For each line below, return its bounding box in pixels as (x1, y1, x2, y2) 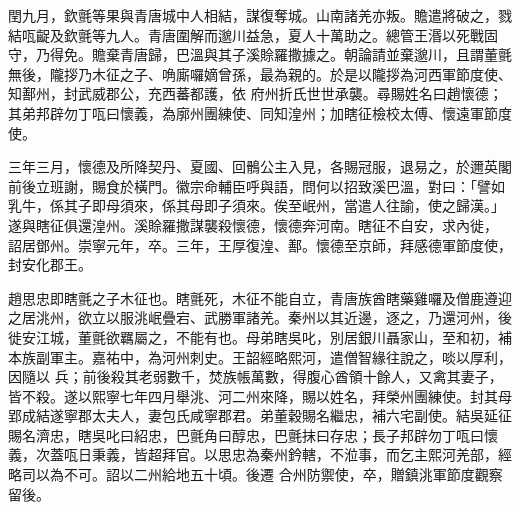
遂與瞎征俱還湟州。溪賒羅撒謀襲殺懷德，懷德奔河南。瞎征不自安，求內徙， (8, 214, 498, 235)
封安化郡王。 (8, 254, 92, 275)
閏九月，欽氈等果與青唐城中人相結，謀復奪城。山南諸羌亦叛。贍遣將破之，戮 (8, 5, 512, 25)
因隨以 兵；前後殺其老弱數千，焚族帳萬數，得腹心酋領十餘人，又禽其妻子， (8, 366, 503, 387)
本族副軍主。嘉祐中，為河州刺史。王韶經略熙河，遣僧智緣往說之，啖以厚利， (8, 346, 512, 367)
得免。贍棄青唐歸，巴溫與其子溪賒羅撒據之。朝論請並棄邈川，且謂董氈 (49, 44, 512, 65)
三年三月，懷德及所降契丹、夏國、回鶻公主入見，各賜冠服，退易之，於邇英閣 (8, 156, 512, 177)
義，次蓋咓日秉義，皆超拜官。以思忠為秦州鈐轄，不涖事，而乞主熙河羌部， (8, 444, 498, 465)
